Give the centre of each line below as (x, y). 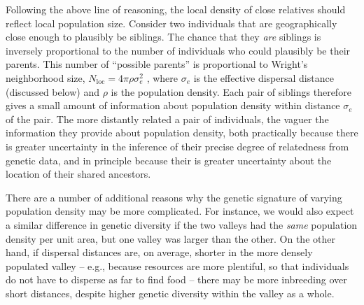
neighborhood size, (45, 77)
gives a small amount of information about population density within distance (173, 105)
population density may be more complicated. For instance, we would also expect (180, 211)
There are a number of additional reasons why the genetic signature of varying (174, 197)
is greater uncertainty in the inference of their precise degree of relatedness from (177, 146)
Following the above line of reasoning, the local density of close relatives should (176, 9)
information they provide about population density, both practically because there (182, 133)
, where (162, 77)
